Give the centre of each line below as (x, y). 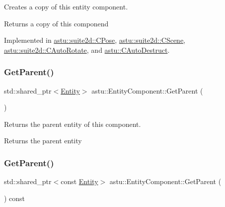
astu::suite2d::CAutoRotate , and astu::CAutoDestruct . (87, 50)
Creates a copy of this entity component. (66, 6)
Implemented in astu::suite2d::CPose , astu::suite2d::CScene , (95, 40)
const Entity (79, 181)
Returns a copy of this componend (56, 23)
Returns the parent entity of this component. (73, 124)
